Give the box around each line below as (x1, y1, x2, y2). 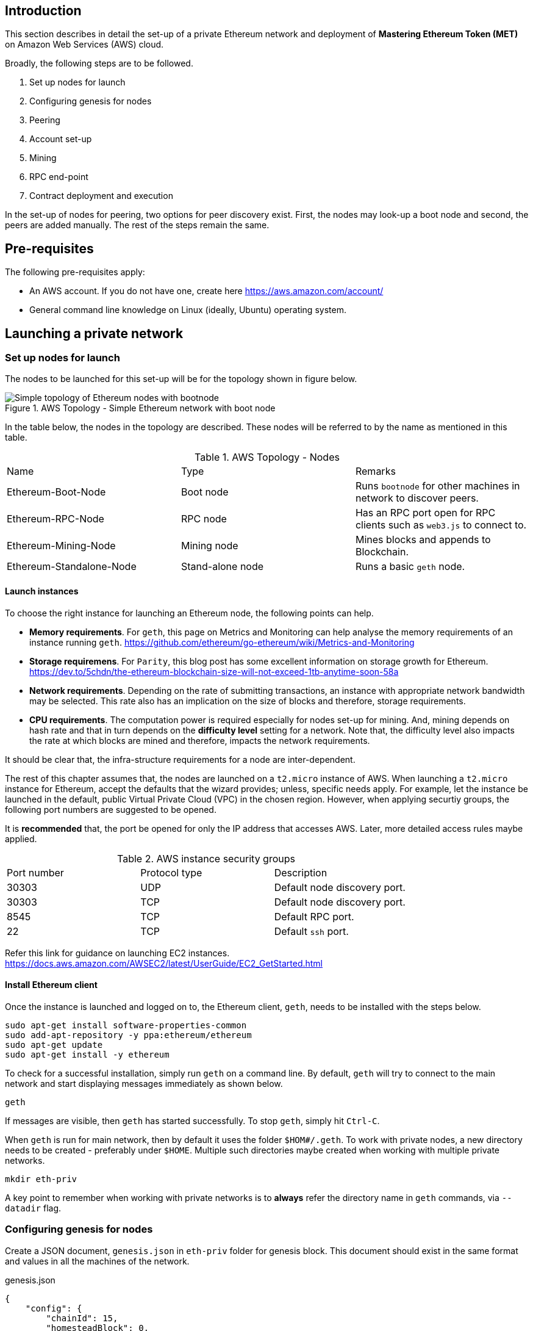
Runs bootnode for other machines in (355, 480, 520, 492)
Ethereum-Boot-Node (7, 486, 106, 499)
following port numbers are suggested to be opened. (5, 804, 216, 815)
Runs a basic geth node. (355, 560, 465, 573)
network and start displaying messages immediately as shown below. (5, 1078, 283, 1089)
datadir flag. (5, 1202, 62, 1213)
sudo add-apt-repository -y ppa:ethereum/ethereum (5, 1030, 252, 1040)
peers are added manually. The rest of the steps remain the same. (5, 220, 270, 231)
